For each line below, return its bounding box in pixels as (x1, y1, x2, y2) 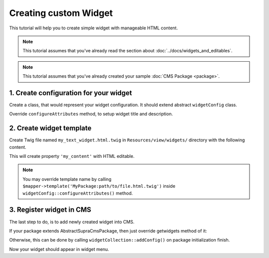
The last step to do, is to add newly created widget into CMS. (9, 219, 134, 225)
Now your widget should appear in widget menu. (9, 246, 110, 252)
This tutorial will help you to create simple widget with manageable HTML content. (9, 25, 178, 31)
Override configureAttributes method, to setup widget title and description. (9, 111, 173, 117)
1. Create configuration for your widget (9, 89, 132, 97)
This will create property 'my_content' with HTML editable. (9, 153, 134, 159)
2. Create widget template (9, 124, 92, 132)
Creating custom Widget (9, 7, 113, 18)
